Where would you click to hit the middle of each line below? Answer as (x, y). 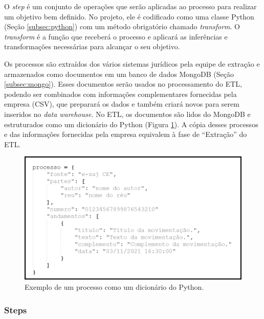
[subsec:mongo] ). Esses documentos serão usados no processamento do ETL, (123, 84)
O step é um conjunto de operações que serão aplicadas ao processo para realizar (130, 6)
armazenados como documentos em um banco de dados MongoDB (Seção (119, 74)
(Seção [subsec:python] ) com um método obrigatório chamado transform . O (122, 26)
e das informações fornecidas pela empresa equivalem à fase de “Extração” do (126, 134)
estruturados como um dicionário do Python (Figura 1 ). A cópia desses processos (131, 124)
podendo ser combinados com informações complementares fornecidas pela (120, 94)
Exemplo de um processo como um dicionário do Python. (114, 287)
